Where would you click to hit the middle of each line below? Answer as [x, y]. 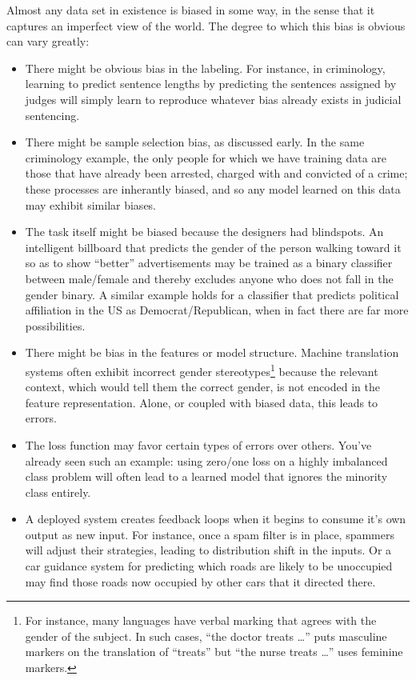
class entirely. [58, 492]
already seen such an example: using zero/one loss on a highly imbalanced [206, 460]
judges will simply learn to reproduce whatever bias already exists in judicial [213, 99]
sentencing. [52, 115]
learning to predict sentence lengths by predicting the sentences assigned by [211, 84]
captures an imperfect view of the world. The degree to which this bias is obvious [206, 25]
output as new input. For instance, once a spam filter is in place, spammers [210, 534]
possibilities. [55, 325]
